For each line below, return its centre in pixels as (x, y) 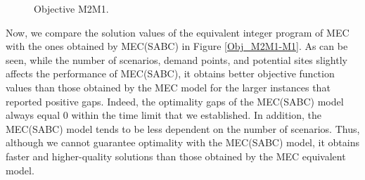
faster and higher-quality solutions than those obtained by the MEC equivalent (176, 156)
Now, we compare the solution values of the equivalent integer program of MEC (178, 32)
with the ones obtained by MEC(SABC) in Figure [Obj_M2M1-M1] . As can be (177, 46)
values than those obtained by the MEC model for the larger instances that (168, 87)
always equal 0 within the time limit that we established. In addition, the (164, 115)
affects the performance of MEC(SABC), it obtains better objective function (170, 73)
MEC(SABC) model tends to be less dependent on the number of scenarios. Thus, (183, 128)
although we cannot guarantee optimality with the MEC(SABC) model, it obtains (182, 142)
